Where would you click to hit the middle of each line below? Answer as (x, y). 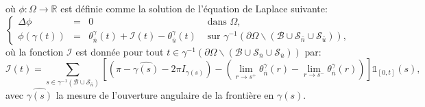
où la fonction (35, 51)
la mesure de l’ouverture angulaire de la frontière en (165, 94)
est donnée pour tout (120, 51)
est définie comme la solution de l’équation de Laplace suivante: (194, 8)
